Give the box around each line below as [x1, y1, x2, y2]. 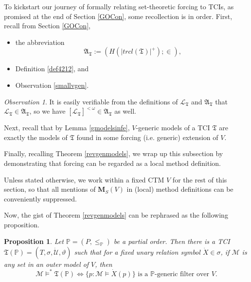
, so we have [29, 106, 66, 116]
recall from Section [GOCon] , [4, 20, 90, 31]
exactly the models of [4, 132, 68, 142]
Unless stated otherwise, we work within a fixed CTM [4, 174, 164, 184]
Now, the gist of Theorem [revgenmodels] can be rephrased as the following [4, 210, 228, 220]
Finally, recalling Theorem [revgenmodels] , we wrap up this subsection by [4, 148, 223, 159]
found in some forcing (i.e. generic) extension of [76, 132, 218, 142]
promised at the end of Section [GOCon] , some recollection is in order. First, [4, 11, 233, 21]
